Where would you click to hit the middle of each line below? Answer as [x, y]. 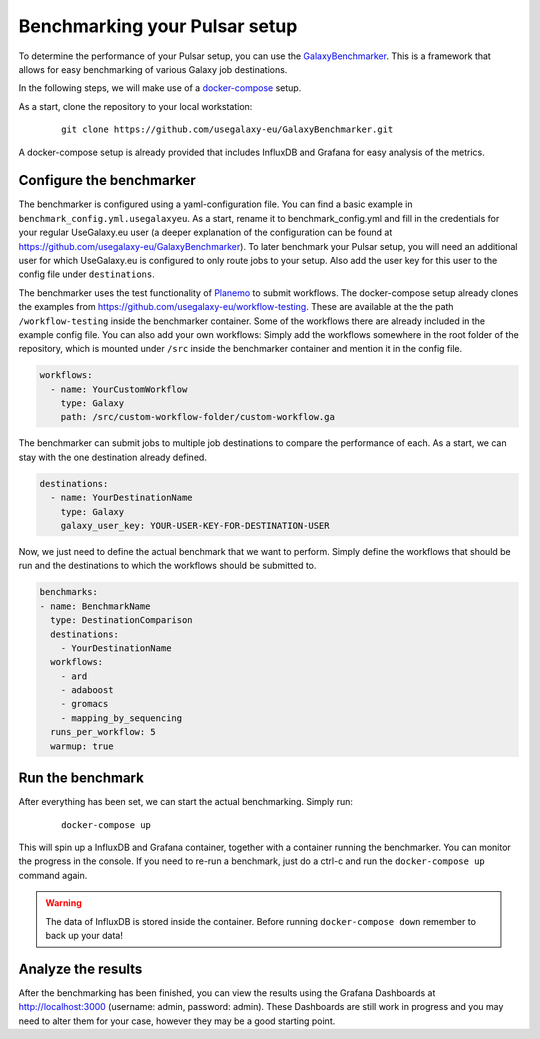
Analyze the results [80, 968]
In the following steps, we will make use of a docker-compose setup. [160, 88]
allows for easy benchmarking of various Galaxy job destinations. [153, 69]
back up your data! [84, 935]
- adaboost [87, 690]
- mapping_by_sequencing [121, 718]
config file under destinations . [86, 274]
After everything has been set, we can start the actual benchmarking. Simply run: [186, 802]
